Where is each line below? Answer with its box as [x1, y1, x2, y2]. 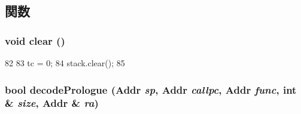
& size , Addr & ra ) [5, 95, 99, 110]
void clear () [5, 33, 65, 48]
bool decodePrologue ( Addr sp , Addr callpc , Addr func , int [5, 82, 297, 97]
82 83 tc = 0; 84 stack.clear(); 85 [5, 57, 125, 69]
